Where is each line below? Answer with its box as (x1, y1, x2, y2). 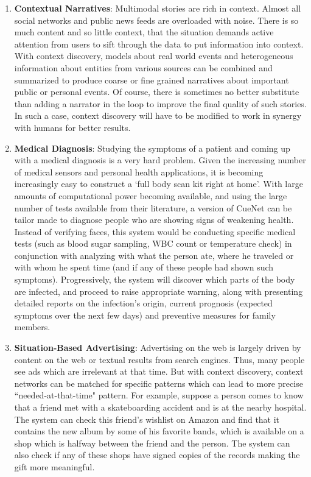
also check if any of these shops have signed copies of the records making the (14, 448, 300, 461)
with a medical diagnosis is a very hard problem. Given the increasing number (14, 154, 306, 166)
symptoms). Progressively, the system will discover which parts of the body (14, 273, 295, 286)
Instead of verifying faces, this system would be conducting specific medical (14, 225, 296, 238)
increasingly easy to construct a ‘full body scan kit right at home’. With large (14, 177, 303, 190)
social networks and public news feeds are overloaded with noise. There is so (14, 13, 299, 26)
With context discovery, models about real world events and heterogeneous (14, 49, 293, 62)
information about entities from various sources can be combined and (14, 61, 273, 74)
